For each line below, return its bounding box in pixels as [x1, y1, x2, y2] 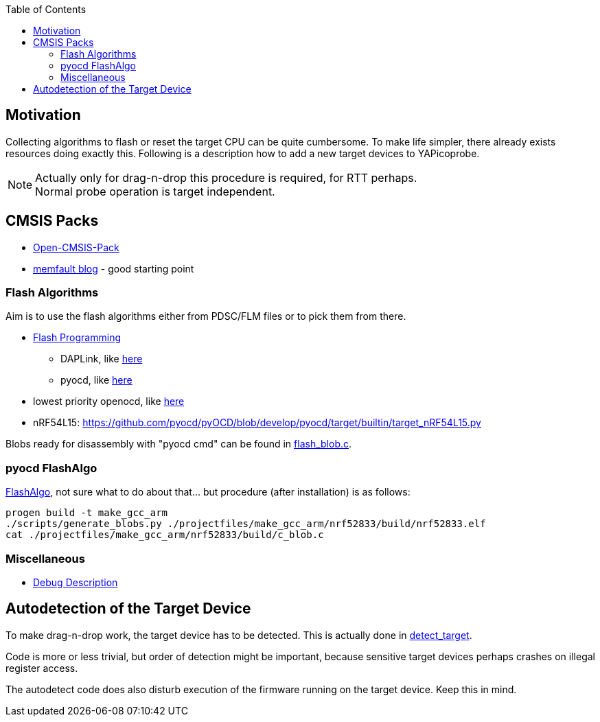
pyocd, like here [60, 374, 132, 386]
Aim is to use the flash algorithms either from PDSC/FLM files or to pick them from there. [5, 310, 406, 323]
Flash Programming [33, 331, 121, 344]
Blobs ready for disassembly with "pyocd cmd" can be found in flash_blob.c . [5, 438, 352, 450]
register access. [5, 662, 78, 674]
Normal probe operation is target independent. [35, 184, 275, 198]
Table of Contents [5, 3, 86, 15]
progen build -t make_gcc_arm [5, 507, 168, 519]
